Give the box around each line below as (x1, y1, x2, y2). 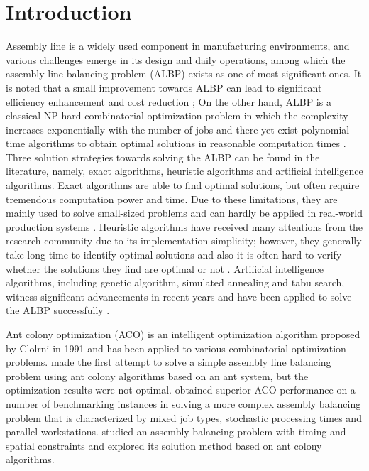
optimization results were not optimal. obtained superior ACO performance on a (6, 382, 356, 397)
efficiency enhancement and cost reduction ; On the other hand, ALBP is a (6, 94, 331, 109)
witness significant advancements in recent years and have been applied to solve (6, 288, 352, 303)
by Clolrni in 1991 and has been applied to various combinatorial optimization (6, 340, 346, 355)
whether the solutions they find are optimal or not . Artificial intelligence (6, 261, 324, 276)
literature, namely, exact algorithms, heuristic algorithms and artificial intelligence (6, 163, 363, 178)
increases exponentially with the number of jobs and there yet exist (6, 121, 298, 136)
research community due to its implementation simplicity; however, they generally (6, 233, 362, 248)
